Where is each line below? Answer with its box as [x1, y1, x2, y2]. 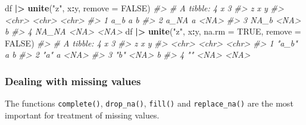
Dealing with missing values [5, 73, 141, 88]
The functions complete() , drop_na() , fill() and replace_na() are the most [5, 97, 293, 110]
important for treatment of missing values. [5, 108, 160, 121]
